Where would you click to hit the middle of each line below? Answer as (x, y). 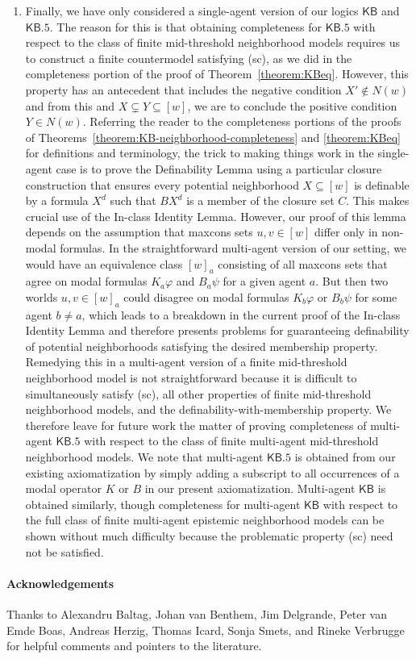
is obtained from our (345, 457)
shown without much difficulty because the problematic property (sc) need (209, 536)
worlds (42, 296)
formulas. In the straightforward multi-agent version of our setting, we (233, 247)
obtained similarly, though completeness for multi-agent (163, 504)
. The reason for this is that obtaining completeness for (186, 26)
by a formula (57, 200)
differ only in (346, 232)
